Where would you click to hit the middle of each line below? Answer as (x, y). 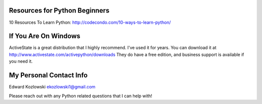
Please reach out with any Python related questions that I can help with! (81, 96)
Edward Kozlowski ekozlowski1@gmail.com (52, 87)
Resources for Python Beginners (59, 10)
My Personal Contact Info (48, 75)
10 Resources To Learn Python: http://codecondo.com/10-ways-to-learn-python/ (90, 22)
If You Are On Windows (45, 36)
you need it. (21, 61)
